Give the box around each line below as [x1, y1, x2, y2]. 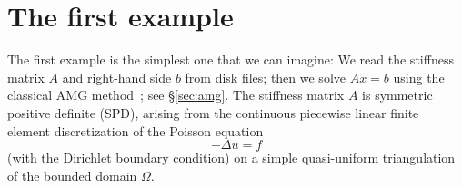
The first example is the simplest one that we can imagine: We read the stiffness [7, 50, 454, 69]
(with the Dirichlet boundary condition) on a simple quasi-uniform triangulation [7, 148, 456, 167]
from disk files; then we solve [185, 67, 346, 86]
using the [393, 67, 445, 86]
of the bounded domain [7, 165, 137, 184]
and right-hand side [62, 67, 172, 86]
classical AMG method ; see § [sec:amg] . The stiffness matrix [7, 85, 345, 104]
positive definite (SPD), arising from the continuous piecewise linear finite [7, 103, 419, 122]
